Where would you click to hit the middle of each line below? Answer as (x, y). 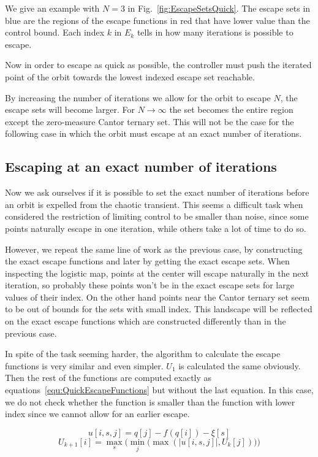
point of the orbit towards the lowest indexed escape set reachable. (130, 76)
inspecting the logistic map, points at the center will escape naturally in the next (157, 273)
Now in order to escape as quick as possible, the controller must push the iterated (158, 65)
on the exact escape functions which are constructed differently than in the (146, 321)
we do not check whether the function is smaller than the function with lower (150, 401)
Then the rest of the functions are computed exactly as (108, 378)
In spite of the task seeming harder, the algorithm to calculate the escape (143, 354)
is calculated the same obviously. (240, 365)
